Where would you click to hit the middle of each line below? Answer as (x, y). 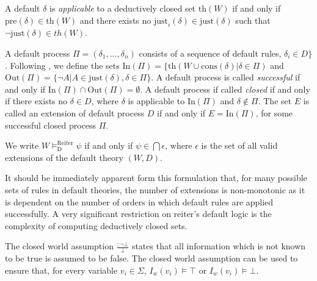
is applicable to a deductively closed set (123, 8)
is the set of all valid (239, 145)
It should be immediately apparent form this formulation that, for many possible (156, 178)
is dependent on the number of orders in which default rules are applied (139, 201)
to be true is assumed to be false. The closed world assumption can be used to (151, 258)
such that (253, 20)
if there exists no (36, 101)
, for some (274, 112)
